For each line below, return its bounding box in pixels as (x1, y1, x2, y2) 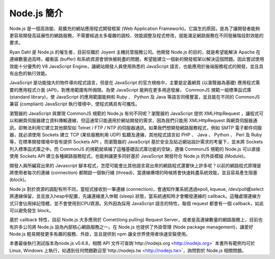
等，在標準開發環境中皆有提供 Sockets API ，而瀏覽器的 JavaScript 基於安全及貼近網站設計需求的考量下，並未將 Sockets (9, 139, 263, 145)
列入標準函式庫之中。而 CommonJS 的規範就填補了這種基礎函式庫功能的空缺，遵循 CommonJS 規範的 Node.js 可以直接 (9, 146, 261, 152)
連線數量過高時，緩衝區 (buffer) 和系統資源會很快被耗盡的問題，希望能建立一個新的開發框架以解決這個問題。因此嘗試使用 (9, 56, 264, 62)
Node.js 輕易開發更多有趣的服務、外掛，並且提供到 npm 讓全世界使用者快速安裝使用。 (9, 231, 190, 237)
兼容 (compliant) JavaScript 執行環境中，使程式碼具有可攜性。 (9, 101, 140, 107)
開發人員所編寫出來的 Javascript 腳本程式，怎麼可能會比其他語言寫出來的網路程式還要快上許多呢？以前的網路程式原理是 (9, 162, 262, 168)
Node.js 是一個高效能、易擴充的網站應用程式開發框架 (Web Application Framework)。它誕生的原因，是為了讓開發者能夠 (9, 25, 260, 32)
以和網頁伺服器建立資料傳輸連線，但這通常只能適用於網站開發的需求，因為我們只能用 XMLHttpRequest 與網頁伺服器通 (9, 118, 258, 124)
